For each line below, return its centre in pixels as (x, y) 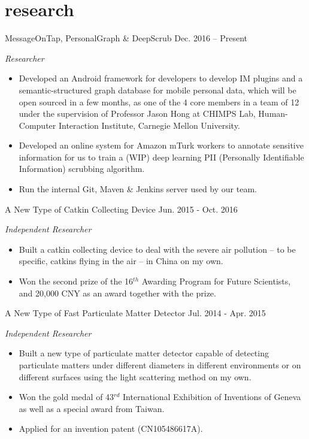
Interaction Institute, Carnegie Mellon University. (149, 125)
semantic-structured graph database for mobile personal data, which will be (157, 90)
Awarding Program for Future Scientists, (216, 281)
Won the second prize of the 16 (76, 281)
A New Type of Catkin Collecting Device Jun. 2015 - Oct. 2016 (121, 209)
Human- (273, 113)
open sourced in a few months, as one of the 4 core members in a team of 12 (159, 102)
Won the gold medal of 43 (66, 397)
